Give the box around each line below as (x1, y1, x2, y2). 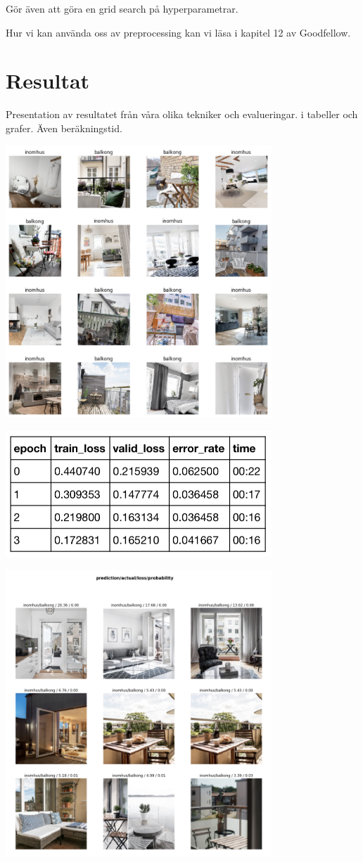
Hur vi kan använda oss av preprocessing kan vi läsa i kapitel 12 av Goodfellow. (6, 25, 351, 39)
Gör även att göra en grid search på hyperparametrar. (6, 1, 238, 15)
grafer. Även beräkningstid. (6, 120, 122, 135)
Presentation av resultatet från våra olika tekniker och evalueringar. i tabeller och (6, 107, 358, 122)
